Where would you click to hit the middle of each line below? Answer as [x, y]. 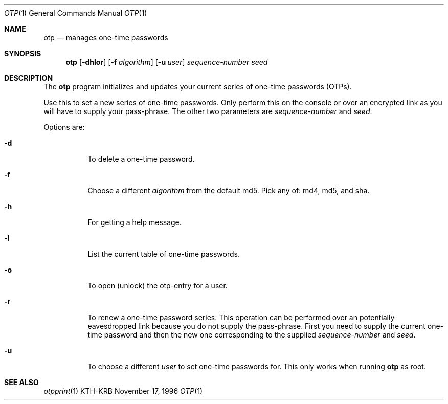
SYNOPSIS [23, 53]
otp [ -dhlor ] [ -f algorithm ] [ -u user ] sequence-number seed [167, 62]
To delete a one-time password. [141, 159]
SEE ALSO [21, 382]
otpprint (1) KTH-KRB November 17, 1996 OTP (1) [123, 391]
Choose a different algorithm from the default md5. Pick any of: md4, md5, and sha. [229, 190]
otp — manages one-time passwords [106, 38]
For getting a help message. [135, 222]
